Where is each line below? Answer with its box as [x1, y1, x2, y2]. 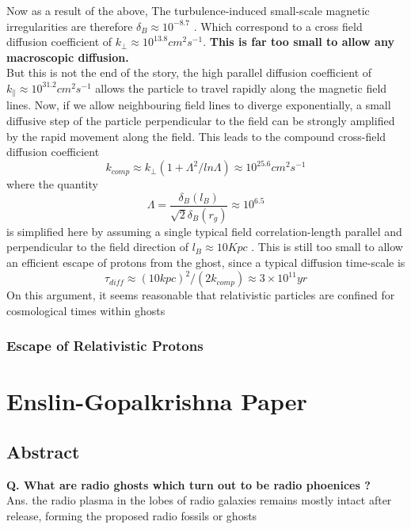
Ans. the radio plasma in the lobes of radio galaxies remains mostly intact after [6, 492, 392, 508]
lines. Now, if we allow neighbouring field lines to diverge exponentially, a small [6, 97, 391, 113]
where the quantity [6, 176, 98, 192]
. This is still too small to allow [251, 238, 403, 255]
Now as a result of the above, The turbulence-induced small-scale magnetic [6, 2, 370, 18]
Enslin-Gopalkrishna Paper [6, 385, 307, 417]
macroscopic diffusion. [6, 48, 129, 65]
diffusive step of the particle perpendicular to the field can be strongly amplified [6, 112, 395, 129]
